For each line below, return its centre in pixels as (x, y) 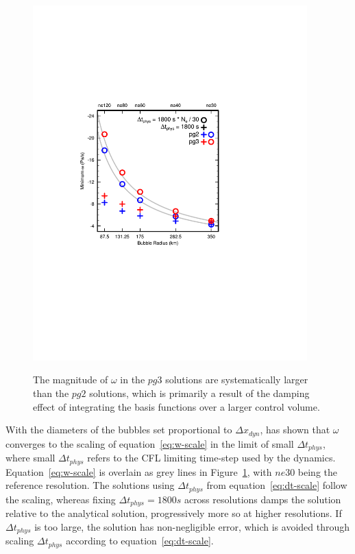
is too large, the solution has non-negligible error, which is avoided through (192, 526)
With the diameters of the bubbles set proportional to (119, 430)
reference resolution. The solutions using (90, 485)
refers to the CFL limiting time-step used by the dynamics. (211, 458)
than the (51, 393)
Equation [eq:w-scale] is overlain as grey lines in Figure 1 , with (139, 471)
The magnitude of (71, 380)
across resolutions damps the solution (262, 499)
